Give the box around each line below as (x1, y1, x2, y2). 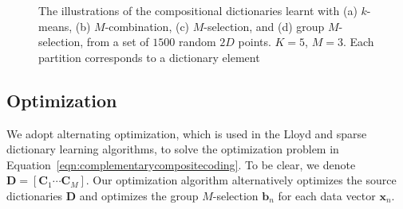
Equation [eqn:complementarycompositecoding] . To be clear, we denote (6, 156, 356, 172)
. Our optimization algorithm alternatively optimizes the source (85, 172, 397, 188)
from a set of (86, 33, 149, 50)
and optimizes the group (79, 187, 199, 203)
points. (238, 33, 271, 50)
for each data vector (278, 187, 376, 203)
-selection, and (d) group (203, 17, 325, 34)
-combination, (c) (105, 17, 190, 34)
